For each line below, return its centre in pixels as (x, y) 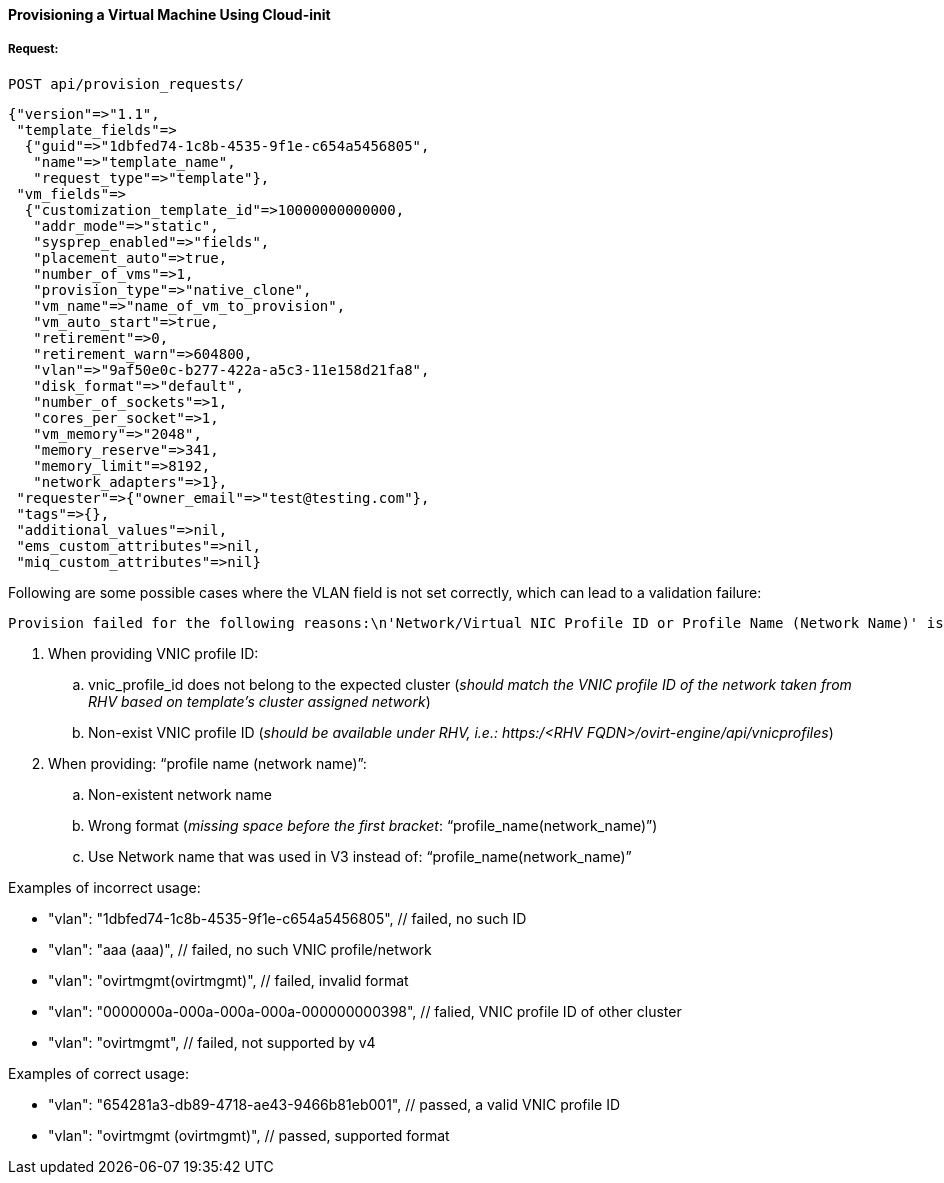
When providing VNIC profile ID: (153, 653)
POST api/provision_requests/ (126, 83)
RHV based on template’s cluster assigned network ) (259, 701)
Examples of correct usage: (99, 1073)
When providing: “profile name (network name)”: (207, 763)
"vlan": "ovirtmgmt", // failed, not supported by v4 (212, 1042)
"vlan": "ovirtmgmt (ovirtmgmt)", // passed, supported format (249, 1135)
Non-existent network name (180, 794)
